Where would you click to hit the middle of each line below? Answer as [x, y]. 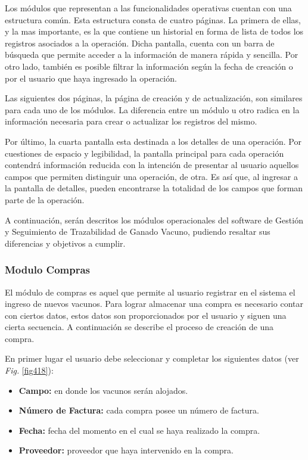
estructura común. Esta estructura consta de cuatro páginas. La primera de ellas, [153, 19]
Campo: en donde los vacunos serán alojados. [103, 390]
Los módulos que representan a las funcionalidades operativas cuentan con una [148, 8]
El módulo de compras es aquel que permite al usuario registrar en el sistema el [150, 292]
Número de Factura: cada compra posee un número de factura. [139, 410]
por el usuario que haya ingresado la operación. [91, 78]
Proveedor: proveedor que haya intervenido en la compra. [126, 450]
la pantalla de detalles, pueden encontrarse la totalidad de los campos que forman [154, 188]
